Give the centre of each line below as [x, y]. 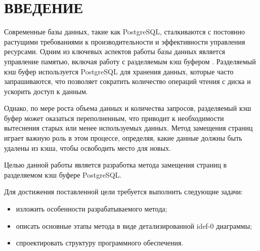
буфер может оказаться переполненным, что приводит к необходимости [114, 118]
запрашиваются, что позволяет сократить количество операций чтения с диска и [127, 81]
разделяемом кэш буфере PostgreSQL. [63, 174]
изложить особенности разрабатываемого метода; [92, 209]
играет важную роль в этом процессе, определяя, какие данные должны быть [123, 138]
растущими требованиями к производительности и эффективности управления [125, 41]
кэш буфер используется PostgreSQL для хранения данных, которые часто [119, 71]
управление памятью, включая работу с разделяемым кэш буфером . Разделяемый [130, 61]
